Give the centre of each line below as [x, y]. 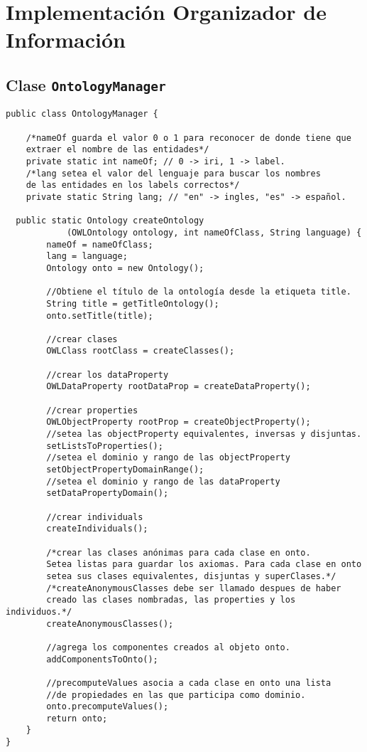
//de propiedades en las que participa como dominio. [176, 695]
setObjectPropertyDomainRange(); [125, 470]
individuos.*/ [39, 611]
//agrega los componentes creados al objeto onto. [168, 647]
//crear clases [82, 339]
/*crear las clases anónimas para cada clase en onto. [179, 552]
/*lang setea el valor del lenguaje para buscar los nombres [173, 173]
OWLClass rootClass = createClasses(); [141, 351]
